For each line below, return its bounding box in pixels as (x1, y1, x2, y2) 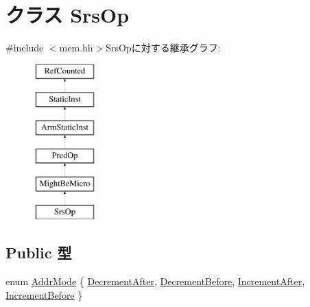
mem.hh (59, 40, 93, 55)
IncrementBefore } (5, 287, 83, 302)
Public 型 (5, 242, 72, 263)
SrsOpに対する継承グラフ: (106, 40, 221, 55)
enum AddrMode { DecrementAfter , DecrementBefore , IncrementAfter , (5, 274, 305, 288)
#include (5, 40, 44, 55)
